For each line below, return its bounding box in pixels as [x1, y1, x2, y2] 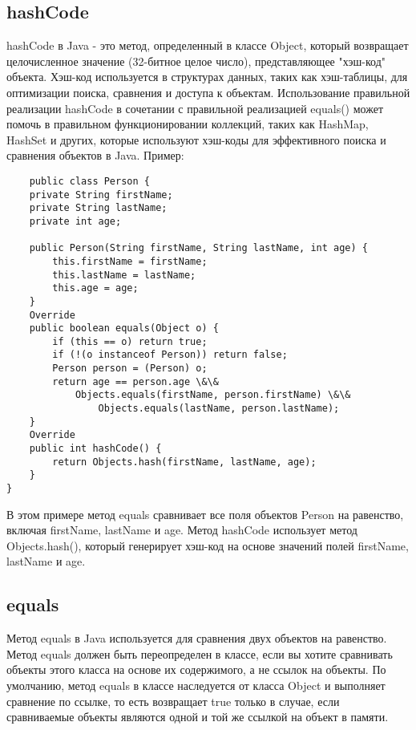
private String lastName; [29, 202, 168, 214]
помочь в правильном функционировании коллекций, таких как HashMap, [6, 116, 369, 132]
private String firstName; [29, 189, 173, 201]
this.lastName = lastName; [52, 269, 196, 281]
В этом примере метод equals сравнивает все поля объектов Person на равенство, [6, 505, 404, 522]
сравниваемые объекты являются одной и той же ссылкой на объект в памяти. [6, 708, 389, 725]
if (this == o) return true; [52, 335, 208, 347]
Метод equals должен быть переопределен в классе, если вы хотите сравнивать [6, 645, 393, 662]
